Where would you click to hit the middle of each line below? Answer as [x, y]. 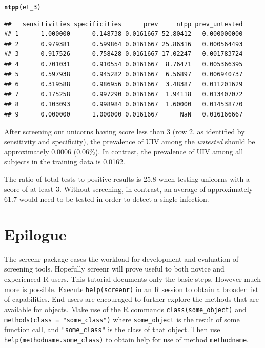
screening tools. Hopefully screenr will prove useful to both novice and [114, 269]
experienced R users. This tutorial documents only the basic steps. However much [132, 279]
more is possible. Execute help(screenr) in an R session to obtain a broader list [131, 289]
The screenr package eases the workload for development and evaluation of [121, 258]
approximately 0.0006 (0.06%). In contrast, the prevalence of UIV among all [124, 151]
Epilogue [35, 234]
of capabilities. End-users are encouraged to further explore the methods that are [132, 299]
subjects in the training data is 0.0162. [65, 161]
